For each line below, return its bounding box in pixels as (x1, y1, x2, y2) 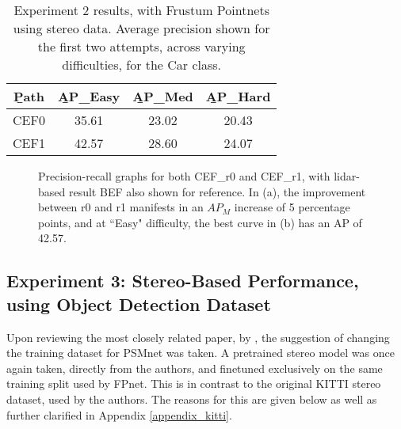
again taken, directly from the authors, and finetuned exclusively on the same (6, 359, 383, 376)
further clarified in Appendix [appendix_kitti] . (6, 406, 232, 423)
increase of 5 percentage (234, 199, 350, 215)
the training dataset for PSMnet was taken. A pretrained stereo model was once (6, 344, 395, 361)
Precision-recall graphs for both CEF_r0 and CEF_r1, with (38, 168, 330, 184)
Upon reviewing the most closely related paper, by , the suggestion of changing (6, 328, 390, 345)
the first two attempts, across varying (37, 37, 246, 55)
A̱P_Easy (57, 87, 120, 105)
